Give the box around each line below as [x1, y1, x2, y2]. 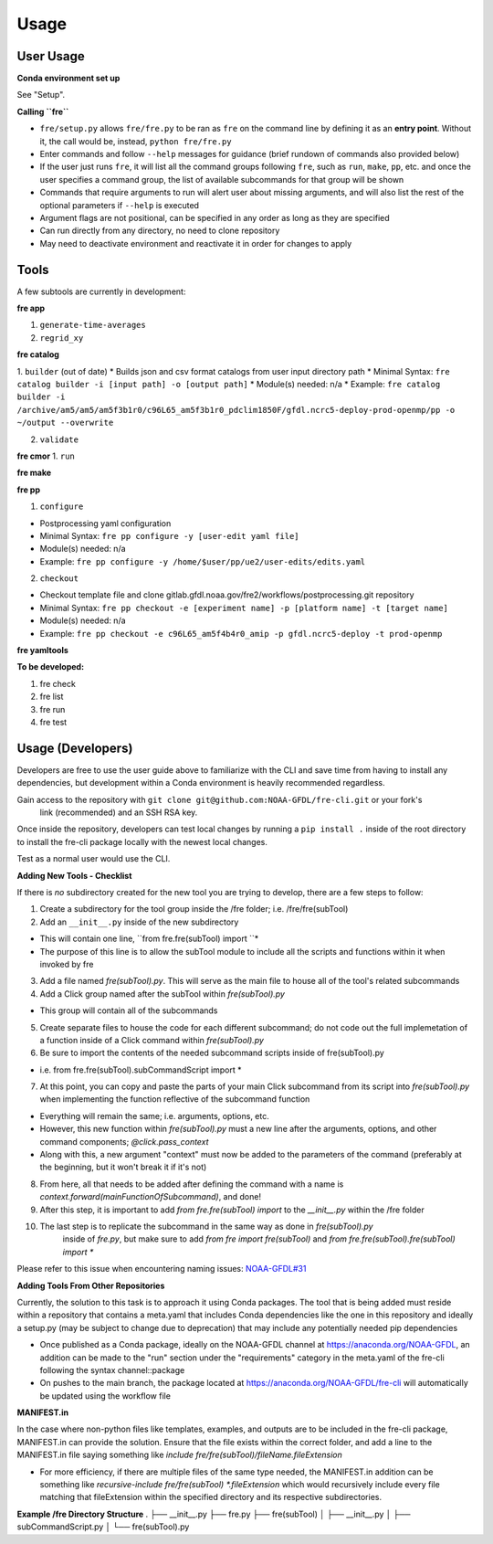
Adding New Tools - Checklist [16, 870, 132, 881]
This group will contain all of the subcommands [39, 1005, 218, 1016]
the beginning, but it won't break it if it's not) [39, 1161, 207, 1173]
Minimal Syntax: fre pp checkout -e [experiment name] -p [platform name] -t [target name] [39, 602, 449, 613]
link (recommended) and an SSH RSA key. [39, 807, 198, 818]
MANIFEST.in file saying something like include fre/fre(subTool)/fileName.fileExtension [16, 1449, 342, 1461]
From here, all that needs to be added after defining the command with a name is [39, 1179, 344, 1190]
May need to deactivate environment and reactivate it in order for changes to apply [39, 238, 352, 249]
